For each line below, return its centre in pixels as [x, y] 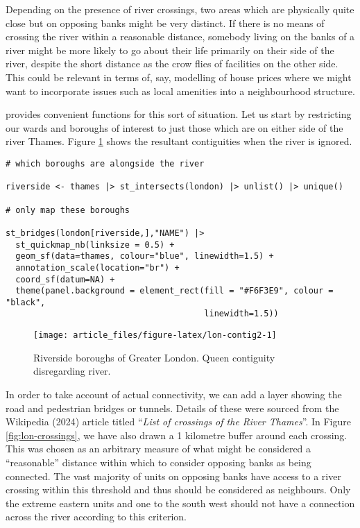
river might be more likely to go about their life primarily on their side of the [170, 50]
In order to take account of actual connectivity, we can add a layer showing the [174, 394]
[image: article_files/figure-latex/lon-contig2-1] [155, 335]
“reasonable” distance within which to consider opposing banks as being [158, 462]
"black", [26, 302]
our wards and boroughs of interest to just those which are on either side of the [174, 127]
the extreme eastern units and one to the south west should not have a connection [180, 503]
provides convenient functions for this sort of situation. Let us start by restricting [179, 114]
